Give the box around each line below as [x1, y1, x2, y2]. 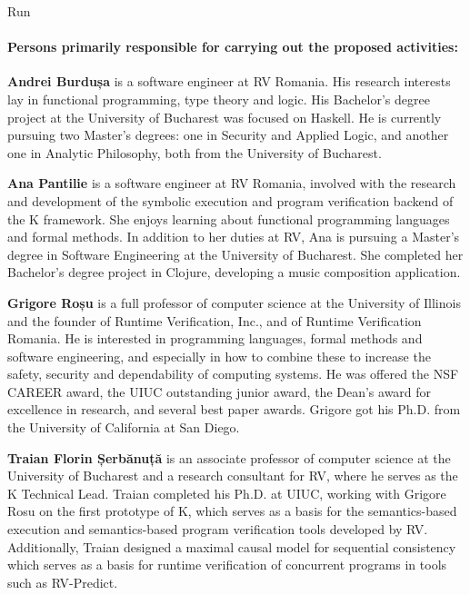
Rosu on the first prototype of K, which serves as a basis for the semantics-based [7, 501, 457, 521]
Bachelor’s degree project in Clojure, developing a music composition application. [7, 263, 461, 282]
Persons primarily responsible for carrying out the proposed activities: [7, 37, 458, 56]
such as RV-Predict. [7, 572, 118, 591]
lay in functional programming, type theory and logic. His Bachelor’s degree [7, 89, 430, 108]
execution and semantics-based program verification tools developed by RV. [7, 520, 428, 539]
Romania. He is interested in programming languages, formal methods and [7, 329, 423, 348]
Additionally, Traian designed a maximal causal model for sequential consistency [7, 537, 456, 556]
